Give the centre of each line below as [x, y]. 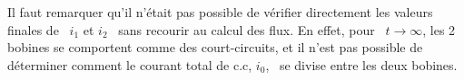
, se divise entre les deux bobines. [361, 64]
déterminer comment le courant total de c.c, [130, 64]
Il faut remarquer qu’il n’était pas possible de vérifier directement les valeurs [220, 12]
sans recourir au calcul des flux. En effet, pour [247, 29]
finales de [33, 29]
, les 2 [439, 29]
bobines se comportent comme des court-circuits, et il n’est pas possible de [215, 47]
